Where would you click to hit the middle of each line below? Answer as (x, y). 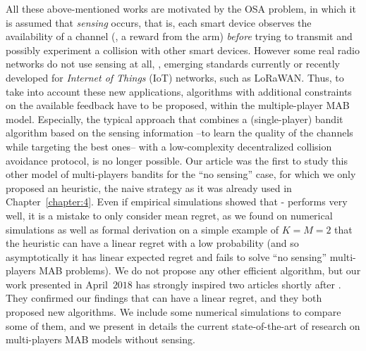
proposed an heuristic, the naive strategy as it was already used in (149, 187)
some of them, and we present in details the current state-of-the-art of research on (183, 325)
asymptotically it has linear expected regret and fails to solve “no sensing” (166, 256)
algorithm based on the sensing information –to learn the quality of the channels (179, 133)
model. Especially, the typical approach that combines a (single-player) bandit (175, 119)
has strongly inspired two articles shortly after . (238, 284)
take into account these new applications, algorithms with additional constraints (179, 91)
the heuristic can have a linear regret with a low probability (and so (152, 243)
